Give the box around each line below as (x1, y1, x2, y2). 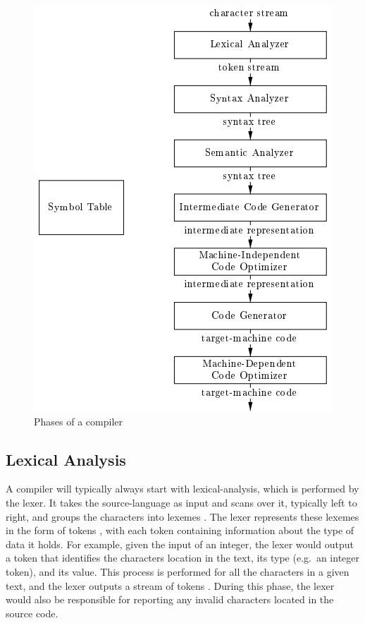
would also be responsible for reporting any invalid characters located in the (6, 592, 334, 607)
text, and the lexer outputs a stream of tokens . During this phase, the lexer (6, 578, 335, 593)
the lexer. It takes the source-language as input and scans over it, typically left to (6, 495, 357, 509)
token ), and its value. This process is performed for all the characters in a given (6, 564, 349, 579)
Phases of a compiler (34, 413, 123, 428)
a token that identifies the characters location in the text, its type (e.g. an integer (6, 550, 360, 565)
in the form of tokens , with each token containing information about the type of (6, 523, 354, 538)
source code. (6, 605, 58, 620)
